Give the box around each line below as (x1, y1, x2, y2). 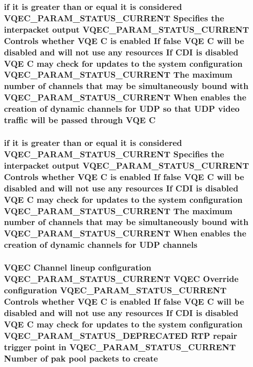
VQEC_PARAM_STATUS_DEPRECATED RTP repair (4, 329, 238, 341)
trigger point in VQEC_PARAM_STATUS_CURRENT (4, 340, 236, 353)
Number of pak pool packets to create (4, 352, 158, 364)
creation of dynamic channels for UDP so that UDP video (4, 102, 240, 115)
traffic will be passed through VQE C (4, 114, 156, 126)
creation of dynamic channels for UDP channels (4, 238, 198, 251)
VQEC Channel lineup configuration (4, 261, 151, 274)
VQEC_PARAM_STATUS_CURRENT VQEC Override (4, 273, 239, 285)
